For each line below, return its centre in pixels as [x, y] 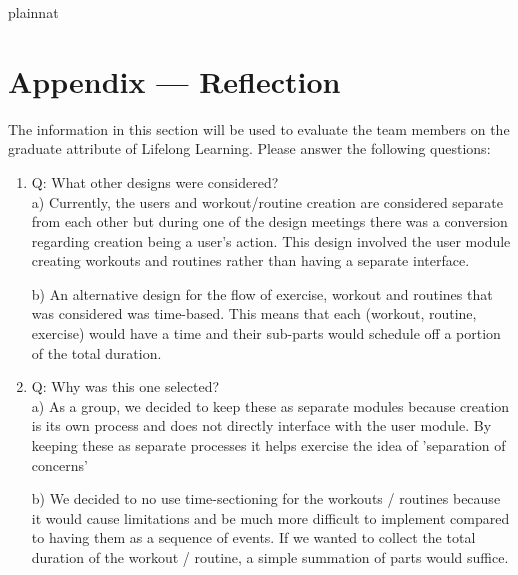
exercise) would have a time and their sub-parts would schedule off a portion [266, 333]
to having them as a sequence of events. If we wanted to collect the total [253, 537]
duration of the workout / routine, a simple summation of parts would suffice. [270, 557]
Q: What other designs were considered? [155, 181]
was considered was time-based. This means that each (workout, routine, [254, 313]
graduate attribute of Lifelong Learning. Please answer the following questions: [249, 148]
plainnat [33, 12]
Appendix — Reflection [174, 80]
